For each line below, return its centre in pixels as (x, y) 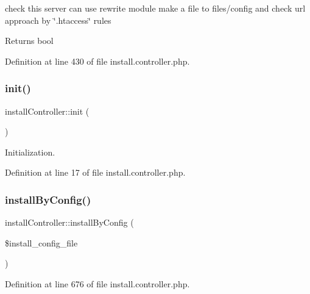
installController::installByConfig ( (69, 222)
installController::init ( (47, 111)
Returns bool (29, 41)
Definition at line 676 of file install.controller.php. (97, 283)
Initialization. (30, 152)
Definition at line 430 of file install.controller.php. (97, 61)
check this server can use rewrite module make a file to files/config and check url (155, 8)
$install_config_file (41, 242)
